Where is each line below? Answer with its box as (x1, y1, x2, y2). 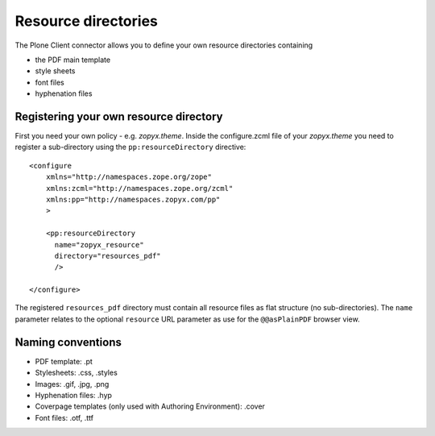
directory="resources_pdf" (54, 251, 161, 260)
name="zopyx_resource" (54, 240, 144, 249)
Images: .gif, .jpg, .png (35, 379, 110, 388)
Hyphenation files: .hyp (35, 390, 113, 400)
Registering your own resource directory (14, 110, 223, 123)
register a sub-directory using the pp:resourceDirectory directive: (14, 142, 246, 152)
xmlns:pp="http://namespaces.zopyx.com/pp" (45, 194, 221, 204)
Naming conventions (14, 335, 122, 349)
